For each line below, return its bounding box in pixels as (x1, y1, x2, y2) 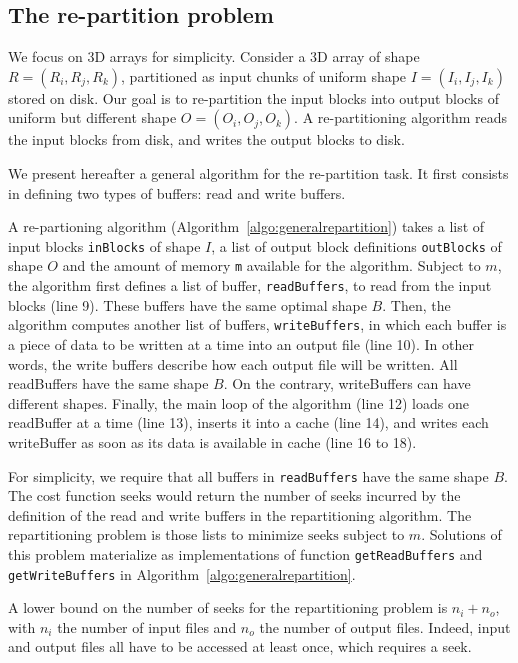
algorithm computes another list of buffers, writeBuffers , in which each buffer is (8, 314, 507, 335)
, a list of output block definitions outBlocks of (211, 235, 502, 256)
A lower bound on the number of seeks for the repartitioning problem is (8, 597, 448, 618)
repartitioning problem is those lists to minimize (8, 524, 304, 545)
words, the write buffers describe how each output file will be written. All (8, 353, 458, 374)
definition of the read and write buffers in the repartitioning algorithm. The (8, 504, 472, 525)
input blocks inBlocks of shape (8, 235, 201, 256)
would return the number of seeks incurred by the (156, 485, 461, 506)
